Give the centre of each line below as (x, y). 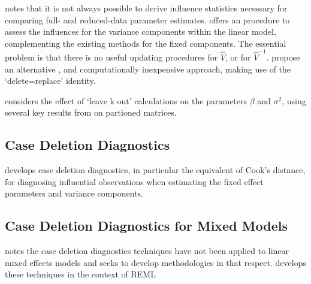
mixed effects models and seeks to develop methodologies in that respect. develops (155, 262)
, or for (238, 57)
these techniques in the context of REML (80, 274)
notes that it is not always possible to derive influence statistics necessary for (146, 8)
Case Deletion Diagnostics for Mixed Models (147, 226)
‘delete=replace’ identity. (50, 81)
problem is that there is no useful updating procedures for (111, 57)
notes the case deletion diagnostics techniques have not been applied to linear (147, 251)
